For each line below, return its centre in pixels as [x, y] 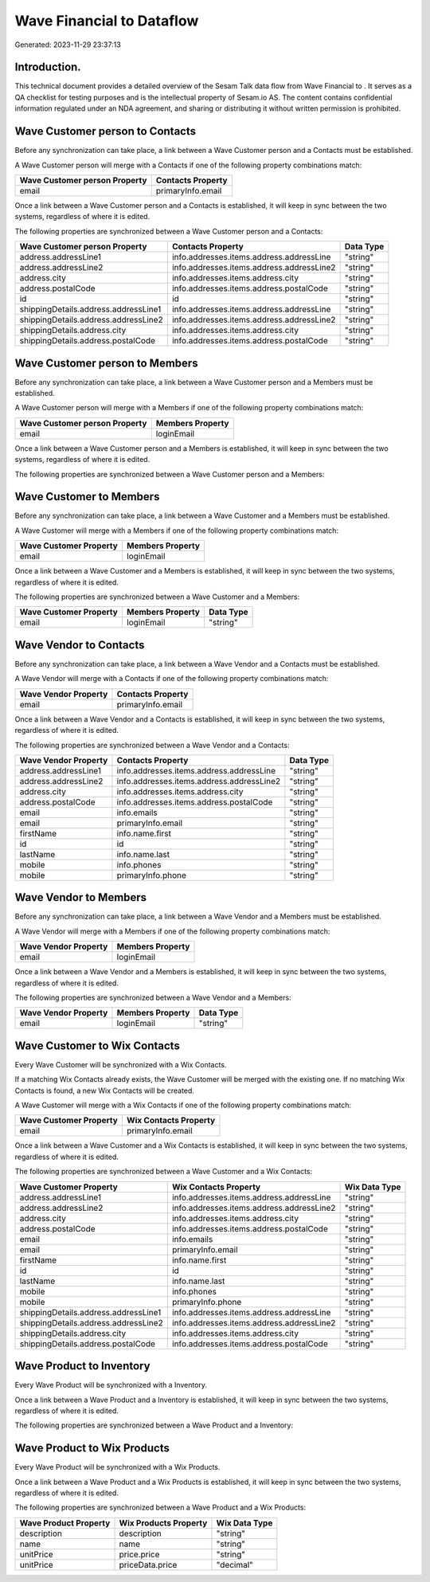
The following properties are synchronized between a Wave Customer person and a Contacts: [169, 231]
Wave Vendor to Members [81, 897]
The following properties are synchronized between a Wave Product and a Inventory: [154, 1425]
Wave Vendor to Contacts [80, 645]
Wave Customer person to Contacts [106, 131]
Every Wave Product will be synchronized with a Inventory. [111, 1385]
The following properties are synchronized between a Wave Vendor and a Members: [153, 997]
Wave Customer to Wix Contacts [98, 1046]
